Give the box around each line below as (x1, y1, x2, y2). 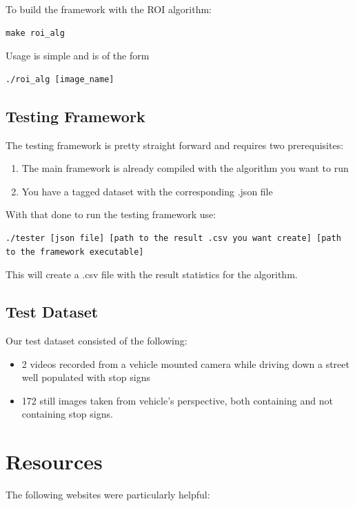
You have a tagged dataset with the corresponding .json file (21, 184, 273, 198)
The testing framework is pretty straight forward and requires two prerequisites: (6, 137, 344, 152)
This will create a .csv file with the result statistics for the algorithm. (6, 267, 298, 282)
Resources (6, 447, 103, 476)
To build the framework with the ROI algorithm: (6, 2, 212, 16)
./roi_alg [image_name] (6, 74, 114, 84)
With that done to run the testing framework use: (6, 207, 216, 222)
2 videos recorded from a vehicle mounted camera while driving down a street (21, 356, 349, 371)
